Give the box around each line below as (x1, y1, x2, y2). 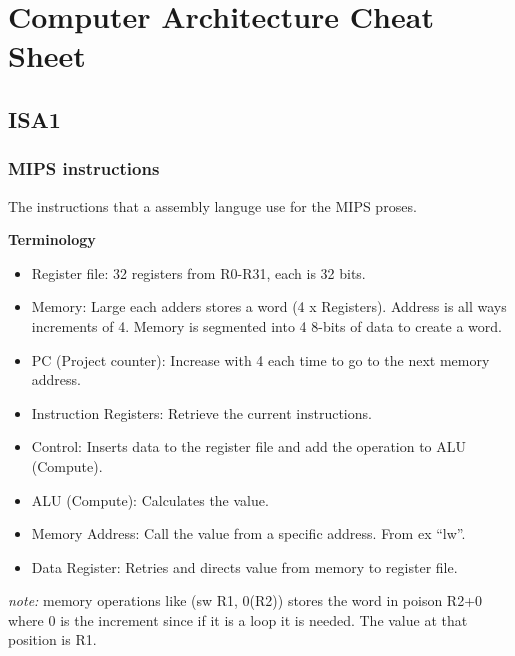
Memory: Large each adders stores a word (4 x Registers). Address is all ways (31, 296, 507, 317)
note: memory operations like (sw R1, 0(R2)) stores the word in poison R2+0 (8, 590, 483, 611)
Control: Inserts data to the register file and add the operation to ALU (31, 436, 467, 457)
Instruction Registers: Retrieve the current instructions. (31, 402, 372, 423)
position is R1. (8, 629, 97, 650)
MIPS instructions (8, 156, 160, 181)
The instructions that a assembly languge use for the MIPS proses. (8, 195, 417, 216)
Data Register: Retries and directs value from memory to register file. (31, 556, 458, 577)
